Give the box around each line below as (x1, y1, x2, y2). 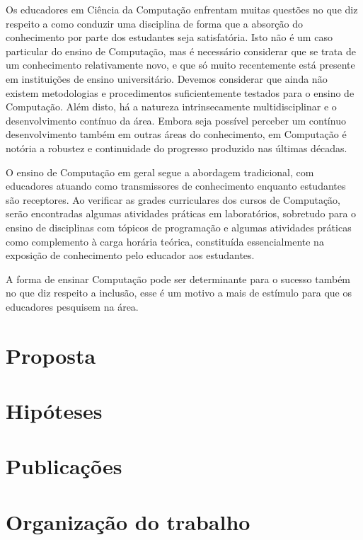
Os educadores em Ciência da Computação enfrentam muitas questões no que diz (6, 2, 358, 16)
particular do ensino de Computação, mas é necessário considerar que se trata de (6, 43, 356, 58)
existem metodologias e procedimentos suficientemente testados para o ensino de (6, 85, 355, 100)
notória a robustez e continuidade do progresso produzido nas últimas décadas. (6, 140, 347, 155)
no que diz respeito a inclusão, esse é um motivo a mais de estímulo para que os (6, 285, 352, 300)
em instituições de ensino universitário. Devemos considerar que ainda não (6, 71, 328, 86)
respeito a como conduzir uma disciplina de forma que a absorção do (6, 16, 303, 30)
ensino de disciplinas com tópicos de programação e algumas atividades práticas (6, 219, 352, 234)
